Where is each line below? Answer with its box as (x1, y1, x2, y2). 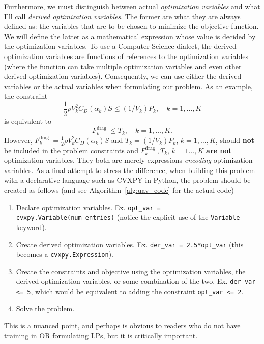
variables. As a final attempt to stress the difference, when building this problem (4, 164, 255, 175)
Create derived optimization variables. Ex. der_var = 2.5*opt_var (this (16, 239, 244, 249)
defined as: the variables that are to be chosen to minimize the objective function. (4, 21, 259, 32)
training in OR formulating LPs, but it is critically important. (4, 330, 198, 340)
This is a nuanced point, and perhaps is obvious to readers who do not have (4, 320, 241, 331)
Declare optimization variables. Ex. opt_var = (16, 202, 161, 212)
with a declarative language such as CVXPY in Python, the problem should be (4, 175, 251, 185)
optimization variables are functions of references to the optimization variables (4, 50, 249, 61)
